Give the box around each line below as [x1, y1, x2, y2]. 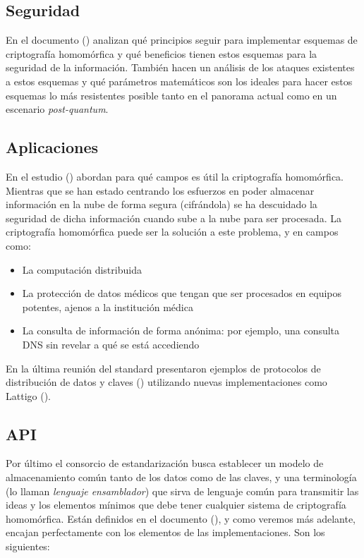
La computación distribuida [22, 262, 142, 277]
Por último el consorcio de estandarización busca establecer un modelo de [6, 456, 324, 471]
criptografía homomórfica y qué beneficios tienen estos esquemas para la [6, 46, 317, 61]
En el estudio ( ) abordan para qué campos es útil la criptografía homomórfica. [6, 169, 344, 183]
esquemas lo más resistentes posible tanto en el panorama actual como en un [6, 87, 337, 102]
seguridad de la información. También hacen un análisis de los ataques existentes [6, 60, 355, 75]
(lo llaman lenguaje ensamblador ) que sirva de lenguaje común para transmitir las [6, 483, 359, 498]
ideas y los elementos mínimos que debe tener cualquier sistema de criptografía [6, 497, 346, 512]
